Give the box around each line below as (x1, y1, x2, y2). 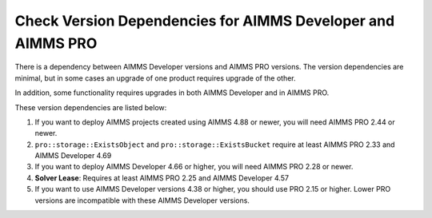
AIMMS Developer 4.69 (34, 151, 112, 161)
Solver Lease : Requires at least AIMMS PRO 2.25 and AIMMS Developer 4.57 (34, 172, 290, 183)
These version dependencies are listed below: (14, 102, 167, 112)
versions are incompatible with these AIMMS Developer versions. (34, 196, 250, 205)
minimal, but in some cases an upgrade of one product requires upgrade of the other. (14, 73, 296, 83)
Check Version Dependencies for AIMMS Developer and (14, 12, 395, 30)
